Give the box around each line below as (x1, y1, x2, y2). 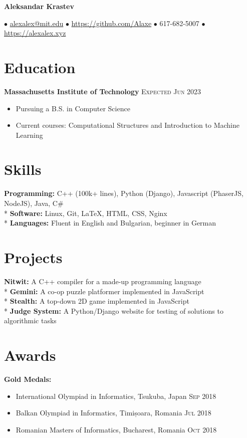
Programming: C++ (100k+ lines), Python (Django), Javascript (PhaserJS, (4, 188, 243, 198)
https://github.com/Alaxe (71, 18, 152, 28)
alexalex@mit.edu (10, 18, 64, 28)
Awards (4, 345, 56, 365)
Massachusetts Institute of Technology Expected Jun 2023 (4, 86, 201, 96)
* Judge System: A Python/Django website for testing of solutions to (4, 305, 223, 316)
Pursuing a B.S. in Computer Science (16, 103, 130, 113)
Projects (4, 247, 63, 267)
